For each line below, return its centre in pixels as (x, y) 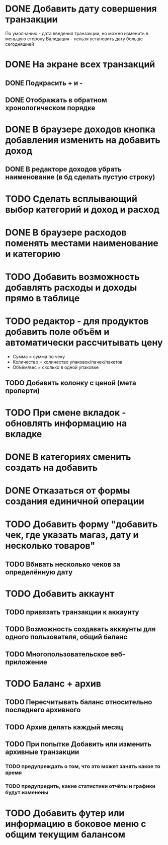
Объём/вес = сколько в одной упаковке (56, 367)
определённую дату (39, 572)
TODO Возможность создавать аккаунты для (80, 629)
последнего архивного (43, 710)
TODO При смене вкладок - (66, 412)
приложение (26, 662)
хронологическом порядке (50, 108)
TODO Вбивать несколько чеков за (63, 564)
